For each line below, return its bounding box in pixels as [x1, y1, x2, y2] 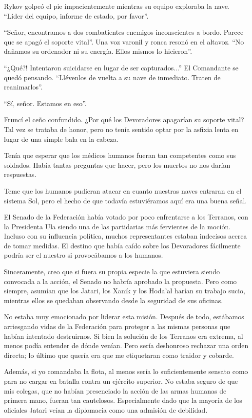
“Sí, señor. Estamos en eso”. [4, 98, 87, 108]
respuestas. [4, 169, 37, 179]
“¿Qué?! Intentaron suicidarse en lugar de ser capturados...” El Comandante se [4, 62, 239, 72]
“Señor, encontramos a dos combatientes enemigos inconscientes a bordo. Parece [4, 27, 244, 37]
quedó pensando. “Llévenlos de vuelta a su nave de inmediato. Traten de [4, 72, 221, 82]
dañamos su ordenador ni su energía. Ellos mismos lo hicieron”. [4, 46, 192, 56]
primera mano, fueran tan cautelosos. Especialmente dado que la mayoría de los [4, 395, 242, 405]
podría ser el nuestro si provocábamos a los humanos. [4, 250, 163, 260]
